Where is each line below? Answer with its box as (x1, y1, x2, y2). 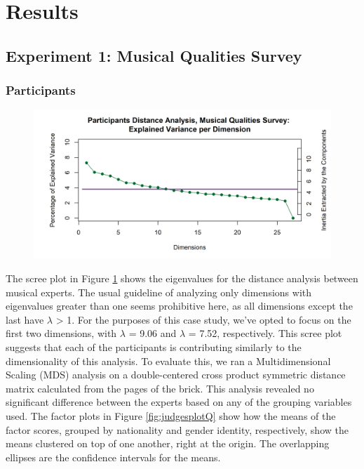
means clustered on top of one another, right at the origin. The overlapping (6, 436, 330, 451)
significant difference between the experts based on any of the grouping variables (6, 395, 352, 409)
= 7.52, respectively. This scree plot (188, 326, 342, 341)
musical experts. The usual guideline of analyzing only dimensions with (6, 284, 312, 299)
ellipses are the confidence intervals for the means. (6, 449, 221, 464)
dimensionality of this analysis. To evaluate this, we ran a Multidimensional (6, 353, 331, 368)
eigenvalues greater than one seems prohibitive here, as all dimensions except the (6, 298, 353, 313)
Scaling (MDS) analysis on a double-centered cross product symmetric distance (6, 367, 346, 382)
